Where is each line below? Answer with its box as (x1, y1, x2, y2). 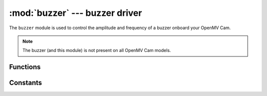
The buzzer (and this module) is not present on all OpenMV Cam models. (22, 48, 171, 53)
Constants (9, 79, 42, 87)
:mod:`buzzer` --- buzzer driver (9, 7, 142, 18)
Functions (9, 63, 41, 71)
